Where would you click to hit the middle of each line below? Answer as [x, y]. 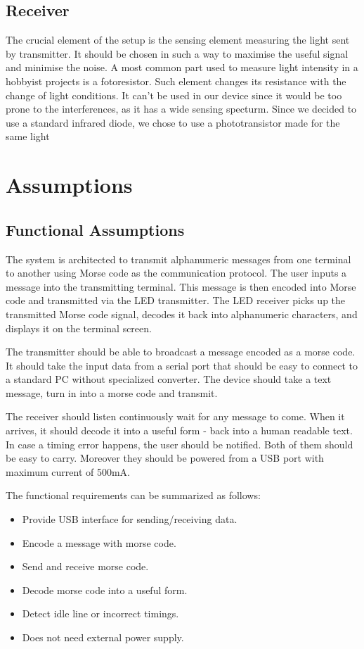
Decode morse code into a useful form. [105, 590]
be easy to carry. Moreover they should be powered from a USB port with [165, 458]
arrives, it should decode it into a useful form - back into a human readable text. [179, 430]
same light [28, 136]
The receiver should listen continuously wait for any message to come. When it [175, 416]
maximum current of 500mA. [68, 471]
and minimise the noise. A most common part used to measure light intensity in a [182, 67]
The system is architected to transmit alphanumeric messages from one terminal [178, 259]
